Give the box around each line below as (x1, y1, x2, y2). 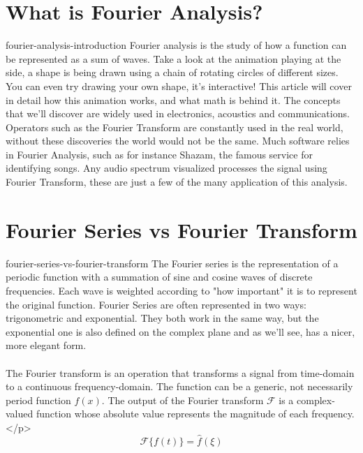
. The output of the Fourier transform (101, 392, 264, 407)
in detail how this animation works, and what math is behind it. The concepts (6, 92, 341, 107)
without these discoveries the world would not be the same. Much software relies (6, 133, 350, 148)
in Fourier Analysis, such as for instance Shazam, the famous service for (6, 147, 313, 161)
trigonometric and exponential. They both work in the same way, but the (6, 311, 319, 325)
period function (6, 392, 71, 407)
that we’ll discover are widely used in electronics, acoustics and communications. (6, 106, 350, 121)
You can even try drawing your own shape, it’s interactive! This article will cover (6, 78, 352, 93)
